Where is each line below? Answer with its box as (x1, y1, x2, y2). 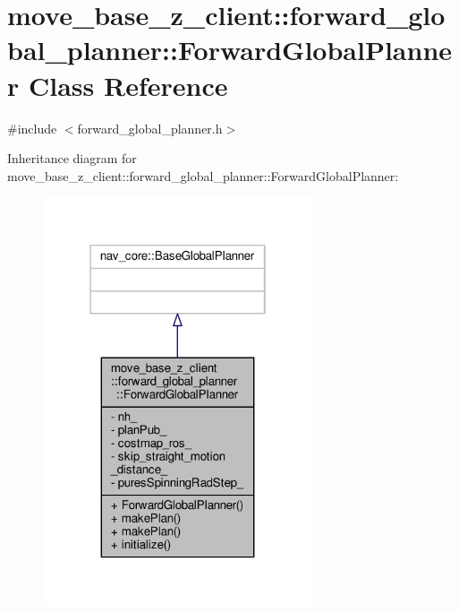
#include (7, 118, 57, 137)
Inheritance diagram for (7, 149, 137, 168)
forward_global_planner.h (77, 118, 223, 137)
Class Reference (28, 66, 228, 103)
